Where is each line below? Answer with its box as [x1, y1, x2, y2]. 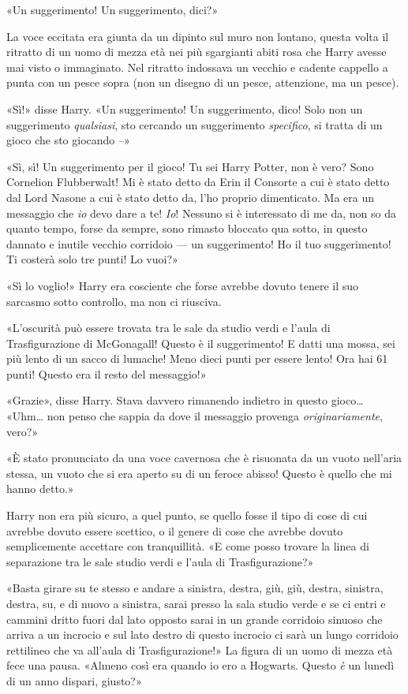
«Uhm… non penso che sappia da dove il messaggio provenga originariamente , [6, 408, 383, 424]
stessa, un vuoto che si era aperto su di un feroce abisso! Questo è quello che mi [6, 465, 392, 481]
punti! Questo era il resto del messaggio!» [6, 365, 207, 382]
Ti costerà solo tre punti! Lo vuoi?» [6, 251, 178, 267]
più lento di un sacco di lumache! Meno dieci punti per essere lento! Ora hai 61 [6, 350, 388, 367]
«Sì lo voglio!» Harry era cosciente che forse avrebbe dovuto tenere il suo [6, 277, 359, 293]
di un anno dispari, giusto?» [6, 672, 142, 688]
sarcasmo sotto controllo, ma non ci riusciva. [6, 293, 222, 309]
